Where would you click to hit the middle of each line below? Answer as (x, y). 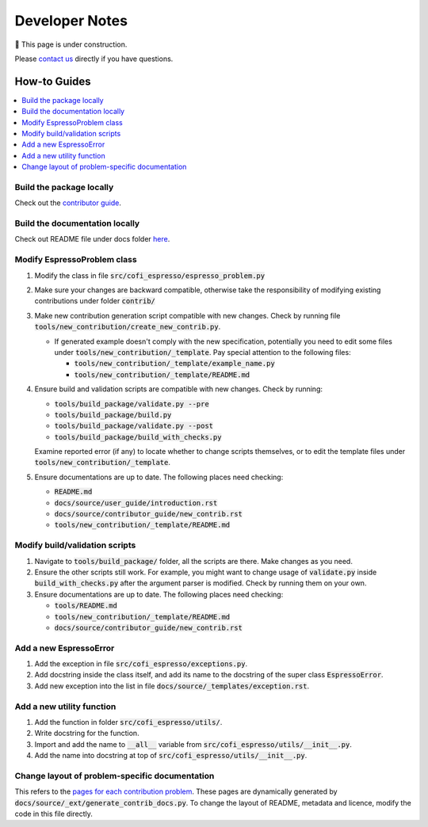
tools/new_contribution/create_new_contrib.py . (128, 327)
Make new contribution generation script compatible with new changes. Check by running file (187, 315)
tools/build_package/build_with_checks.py (138, 437)
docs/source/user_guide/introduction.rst (136, 503)
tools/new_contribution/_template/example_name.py (174, 364)
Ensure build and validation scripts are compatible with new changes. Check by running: (179, 389)
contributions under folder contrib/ (95, 301)
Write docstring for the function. (87, 734)
